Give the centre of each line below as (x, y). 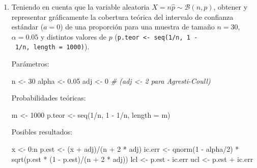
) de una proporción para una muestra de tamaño (137, 27)
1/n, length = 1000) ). (52, 46)
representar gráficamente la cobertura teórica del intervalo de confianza (122, 16)
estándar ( (27, 27)
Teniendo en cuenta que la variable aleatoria (80, 7)
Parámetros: (30, 64)
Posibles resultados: (42, 132)
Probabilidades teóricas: (49, 98)
